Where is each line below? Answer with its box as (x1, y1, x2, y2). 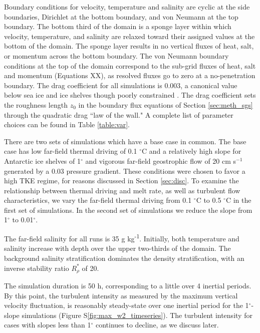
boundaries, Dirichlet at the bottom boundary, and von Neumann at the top (4, 11, 238, 22)
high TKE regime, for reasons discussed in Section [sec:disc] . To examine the (4, 175, 239, 186)
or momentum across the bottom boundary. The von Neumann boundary (4, 50, 229, 61)
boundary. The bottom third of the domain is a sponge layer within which (4, 21, 231, 32)
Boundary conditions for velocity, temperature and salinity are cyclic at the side (4, 2, 250, 12)
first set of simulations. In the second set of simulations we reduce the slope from (4, 204, 252, 215)
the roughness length (4, 99, 68, 110)
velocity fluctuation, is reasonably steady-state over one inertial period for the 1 (4, 300, 249, 310)
